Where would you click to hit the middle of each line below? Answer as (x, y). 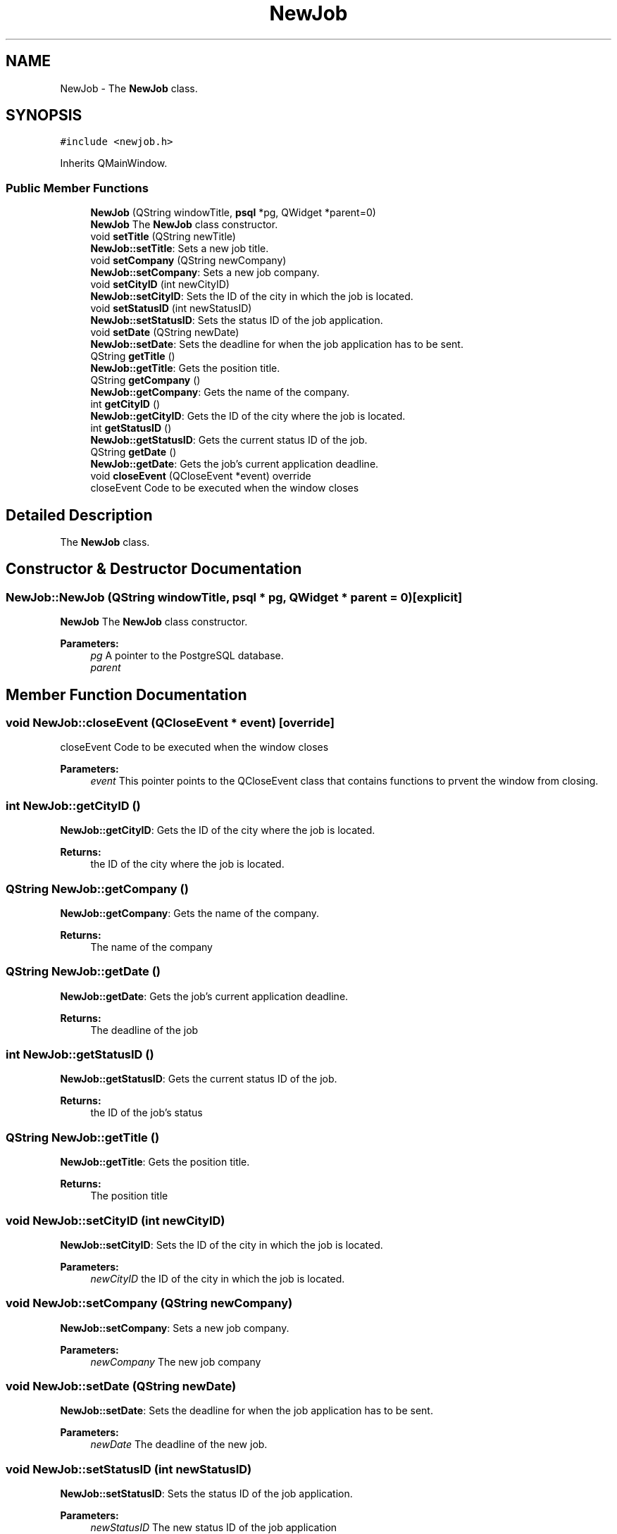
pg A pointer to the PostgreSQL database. (187, 656)
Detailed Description (79, 515)
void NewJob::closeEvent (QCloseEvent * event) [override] (170, 723)
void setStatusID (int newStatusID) (171, 308)
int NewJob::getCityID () (73, 805)
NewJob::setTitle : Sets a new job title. (180, 249)
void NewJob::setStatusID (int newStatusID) (129, 1469)
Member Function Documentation (126, 694)
